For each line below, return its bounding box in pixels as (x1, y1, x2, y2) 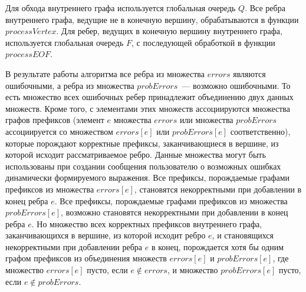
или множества (179, 114, 233, 126)
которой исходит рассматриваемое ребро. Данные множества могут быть (5, 148, 266, 161)
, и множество (167, 264, 218, 276)
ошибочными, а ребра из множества (5, 79, 134, 91)
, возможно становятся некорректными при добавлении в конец (61, 206, 288, 218)
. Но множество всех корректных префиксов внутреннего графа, (31, 217, 262, 230)
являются (233, 67, 266, 79)
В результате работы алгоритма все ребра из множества (5, 67, 205, 79)
